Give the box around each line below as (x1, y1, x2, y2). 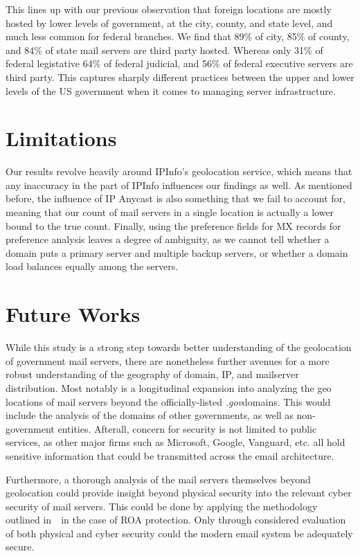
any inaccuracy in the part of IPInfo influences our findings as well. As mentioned (6, 177, 352, 192)
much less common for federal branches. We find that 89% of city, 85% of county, (6, 29, 350, 44)
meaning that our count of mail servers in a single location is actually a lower (6, 205, 334, 219)
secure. (6, 539, 35, 554)
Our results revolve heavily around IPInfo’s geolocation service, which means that (6, 164, 352, 179)
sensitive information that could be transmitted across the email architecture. (6, 448, 334, 463)
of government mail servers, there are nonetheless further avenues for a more (6, 353, 330, 368)
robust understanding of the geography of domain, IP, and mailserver (6, 367, 299, 382)
